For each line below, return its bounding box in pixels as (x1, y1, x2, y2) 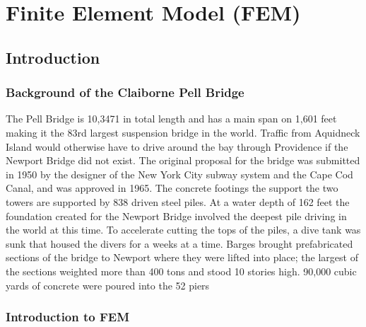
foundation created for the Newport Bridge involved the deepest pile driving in (6, 208, 347, 223)
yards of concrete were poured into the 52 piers (6, 277, 210, 292)
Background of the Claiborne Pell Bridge (6, 84, 244, 101)
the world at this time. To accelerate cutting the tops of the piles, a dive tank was (6, 222, 361, 237)
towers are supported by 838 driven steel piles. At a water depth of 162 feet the (6, 194, 350, 209)
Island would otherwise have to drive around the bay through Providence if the (6, 139, 348, 154)
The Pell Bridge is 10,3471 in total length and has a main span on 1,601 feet (6, 111, 337, 126)
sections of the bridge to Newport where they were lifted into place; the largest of (6, 250, 358, 265)
